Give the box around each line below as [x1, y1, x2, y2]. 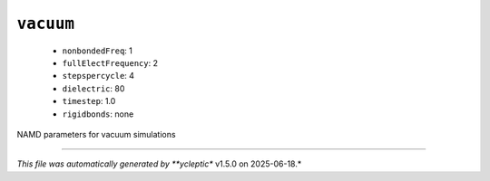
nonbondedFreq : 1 [62, 45, 133, 56]
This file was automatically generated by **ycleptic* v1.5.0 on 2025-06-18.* [16, 158, 302, 169]
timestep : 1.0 [62, 96, 116, 107]
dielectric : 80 [62, 82, 125, 94]
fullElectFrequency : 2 [62, 57, 159, 68]
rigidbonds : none [62, 109, 134, 119]
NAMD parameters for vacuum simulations [16, 129, 176, 139]
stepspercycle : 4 [62, 71, 135, 81]
